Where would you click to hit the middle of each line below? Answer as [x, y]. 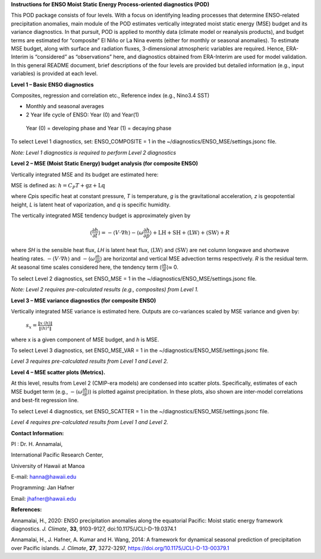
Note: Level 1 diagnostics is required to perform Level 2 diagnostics [94, 152]
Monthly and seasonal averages [65, 106]
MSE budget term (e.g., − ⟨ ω [47, 391]
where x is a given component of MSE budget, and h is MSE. [85, 340]
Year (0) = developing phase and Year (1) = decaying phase [99, 128]
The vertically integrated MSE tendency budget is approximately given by [101, 216]
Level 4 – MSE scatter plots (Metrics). [58, 372]
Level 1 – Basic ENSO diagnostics [53, 84]
